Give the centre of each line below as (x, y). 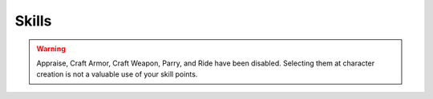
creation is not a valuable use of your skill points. (117, 74)
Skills (33, 21)
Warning (51, 49)
